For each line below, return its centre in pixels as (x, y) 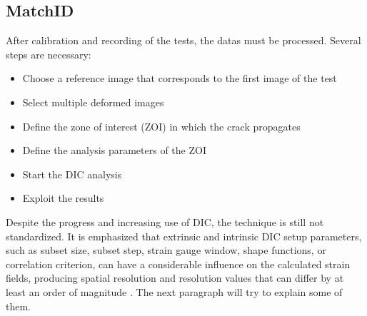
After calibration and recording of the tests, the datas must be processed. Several (183, 40)
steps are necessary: (49, 54)
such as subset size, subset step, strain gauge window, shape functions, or (166, 250)
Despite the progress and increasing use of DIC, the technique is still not (165, 221)
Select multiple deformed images (93, 102)
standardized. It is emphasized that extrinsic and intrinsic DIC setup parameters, (184, 236)
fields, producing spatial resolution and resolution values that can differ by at (175, 278)
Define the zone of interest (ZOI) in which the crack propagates (161, 126)
